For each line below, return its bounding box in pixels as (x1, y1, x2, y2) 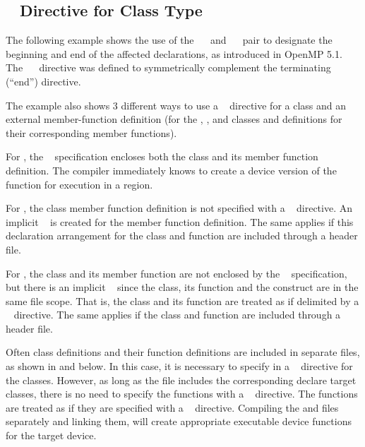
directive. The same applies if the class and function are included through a (13, 307, 341, 322)
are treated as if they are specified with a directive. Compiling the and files (6, 400, 339, 415)
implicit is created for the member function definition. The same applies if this (6, 214, 354, 229)
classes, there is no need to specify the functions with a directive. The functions (6, 386, 358, 401)
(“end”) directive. (6, 73, 81, 88)
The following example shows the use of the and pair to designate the (6, 32, 333, 47)
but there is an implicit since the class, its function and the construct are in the (6, 280, 359, 294)
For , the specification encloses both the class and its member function (6, 149, 318, 164)
